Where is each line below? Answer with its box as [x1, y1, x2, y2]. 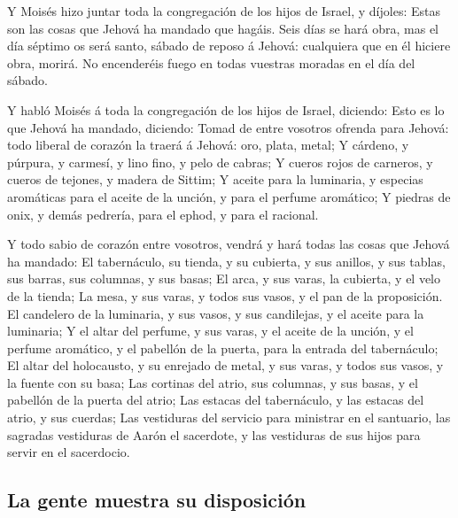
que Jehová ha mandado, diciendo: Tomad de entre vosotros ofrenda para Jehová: [7, 118, 449, 136]
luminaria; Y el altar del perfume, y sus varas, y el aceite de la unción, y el [7, 321, 414, 340]
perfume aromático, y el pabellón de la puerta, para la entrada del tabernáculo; [7, 338, 439, 357]
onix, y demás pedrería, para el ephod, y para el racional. [7, 205, 319, 223]
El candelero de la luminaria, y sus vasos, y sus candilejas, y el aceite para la [7, 304, 424, 322]
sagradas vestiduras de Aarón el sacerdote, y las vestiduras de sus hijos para [7, 425, 421, 444]
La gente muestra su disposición [7, 486, 307, 514]
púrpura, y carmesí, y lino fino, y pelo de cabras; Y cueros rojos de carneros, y [7, 152, 433, 171]
